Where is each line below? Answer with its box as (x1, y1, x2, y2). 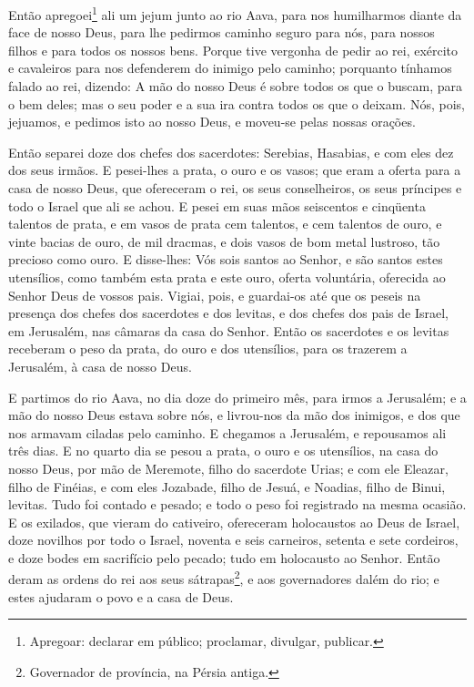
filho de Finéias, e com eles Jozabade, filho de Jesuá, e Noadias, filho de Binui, (8, 477, 446, 496)
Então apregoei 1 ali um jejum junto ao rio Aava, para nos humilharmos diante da (8, 3, 462, 24)
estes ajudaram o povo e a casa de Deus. (8, 587, 234, 606)
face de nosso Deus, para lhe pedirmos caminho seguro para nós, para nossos (8, 23, 435, 42)
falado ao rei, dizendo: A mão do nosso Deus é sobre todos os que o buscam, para (8, 77, 462, 96)
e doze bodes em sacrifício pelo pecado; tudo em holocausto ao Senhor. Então (8, 548, 440, 567)
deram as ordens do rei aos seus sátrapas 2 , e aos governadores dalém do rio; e (8, 567, 439, 589)
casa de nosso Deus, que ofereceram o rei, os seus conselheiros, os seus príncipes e (8, 179, 462, 197)
